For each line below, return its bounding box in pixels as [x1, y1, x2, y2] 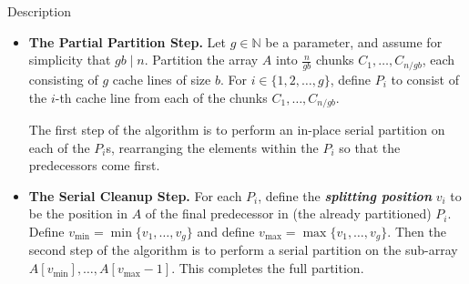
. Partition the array [144, 50, 259, 69]
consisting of [28, 70, 98, 89]
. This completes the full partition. [171, 259, 364, 278]
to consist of [391, 70, 459, 89]
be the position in [28, 204, 128, 223]
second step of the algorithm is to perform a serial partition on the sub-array [28, 240, 458, 259]
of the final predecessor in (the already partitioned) [145, 204, 432, 223]
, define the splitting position [258, 186, 432, 205]
